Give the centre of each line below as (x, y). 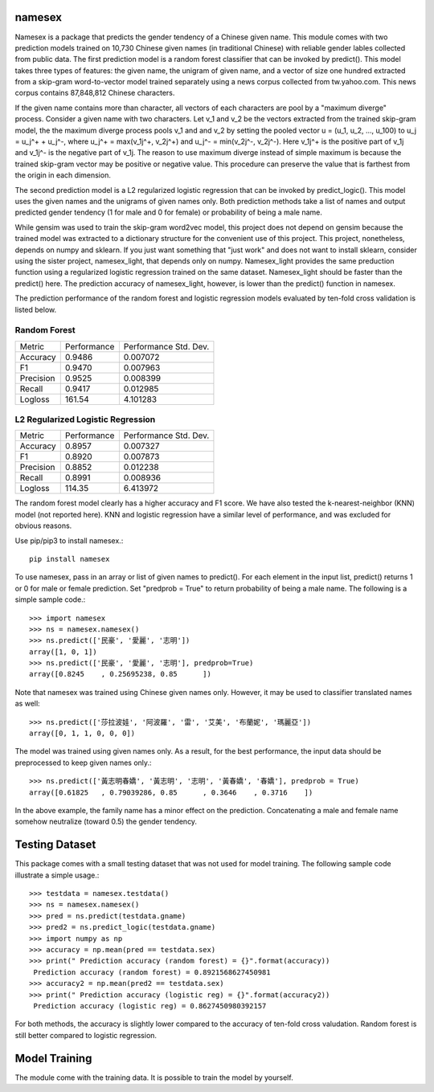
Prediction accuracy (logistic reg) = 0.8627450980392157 (150, 1006)
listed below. (36, 309)
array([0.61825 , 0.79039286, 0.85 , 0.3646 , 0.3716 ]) (171, 792)
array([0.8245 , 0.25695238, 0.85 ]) (121, 674)
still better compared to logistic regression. (86, 1035)
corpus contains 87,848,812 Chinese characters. (95, 93)
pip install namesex (70, 559)
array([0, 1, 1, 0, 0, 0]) (82, 734)
